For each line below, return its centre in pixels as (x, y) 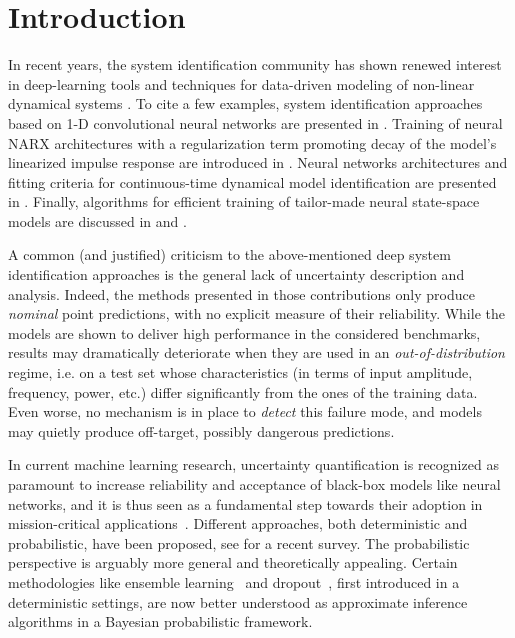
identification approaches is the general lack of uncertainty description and (236, 274)
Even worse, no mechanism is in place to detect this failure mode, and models (245, 411)
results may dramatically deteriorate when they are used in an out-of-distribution (256, 352)
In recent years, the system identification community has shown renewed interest (255, 64)
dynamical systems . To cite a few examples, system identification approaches (245, 103)
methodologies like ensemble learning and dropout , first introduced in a (234, 581)
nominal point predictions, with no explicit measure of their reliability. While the (256, 313)
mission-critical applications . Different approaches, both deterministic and (238, 523)
